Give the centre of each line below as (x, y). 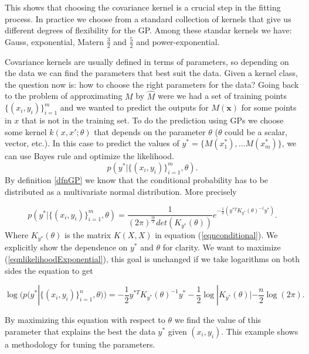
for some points (269, 107)
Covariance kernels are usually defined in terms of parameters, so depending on (147, 61)
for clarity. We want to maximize (222, 247)
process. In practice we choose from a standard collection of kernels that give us (148, 18)
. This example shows (260, 331)
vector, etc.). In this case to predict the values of (92, 143)
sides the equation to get (49, 270)
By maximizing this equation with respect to (85, 320)
